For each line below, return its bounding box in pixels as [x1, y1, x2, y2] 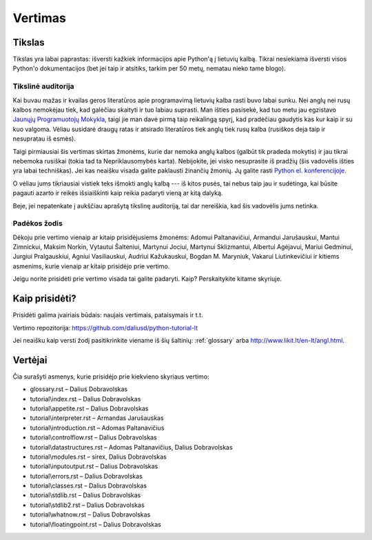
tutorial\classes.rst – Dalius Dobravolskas [30, 481, 147, 490]
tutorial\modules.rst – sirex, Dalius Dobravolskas [30, 452, 167, 461]
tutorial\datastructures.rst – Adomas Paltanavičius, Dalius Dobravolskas [30, 443, 234, 451]
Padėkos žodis [12, 219, 63, 228]
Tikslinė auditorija [12, 81, 75, 91]
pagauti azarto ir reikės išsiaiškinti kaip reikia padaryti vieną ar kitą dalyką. [12, 189, 223, 197]
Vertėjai [12, 354, 48, 366]
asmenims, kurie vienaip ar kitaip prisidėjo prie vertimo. [12, 262, 170, 270]
